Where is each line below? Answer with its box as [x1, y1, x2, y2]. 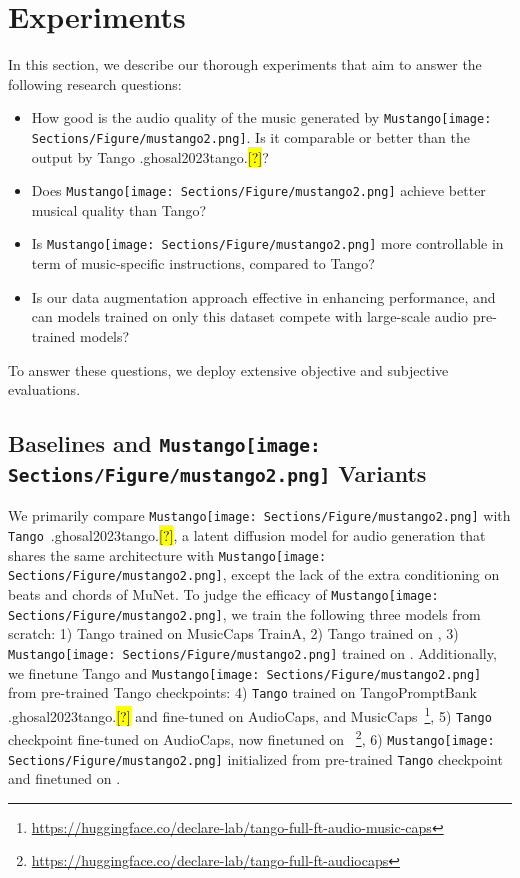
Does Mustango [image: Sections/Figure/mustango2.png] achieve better [31, 180, 486, 201]
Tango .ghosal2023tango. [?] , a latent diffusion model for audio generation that [8, 525, 486, 546]
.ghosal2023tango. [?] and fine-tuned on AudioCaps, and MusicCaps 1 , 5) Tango [8, 702, 492, 726]
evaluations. [8, 379, 81, 400]
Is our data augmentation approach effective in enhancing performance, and [31, 286, 496, 307]
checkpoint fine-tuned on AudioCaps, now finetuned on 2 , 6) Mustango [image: [8, 726, 495, 749]
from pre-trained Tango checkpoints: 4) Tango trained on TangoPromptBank [8, 682, 477, 703]
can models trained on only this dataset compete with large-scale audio [31, 306, 469, 327]
